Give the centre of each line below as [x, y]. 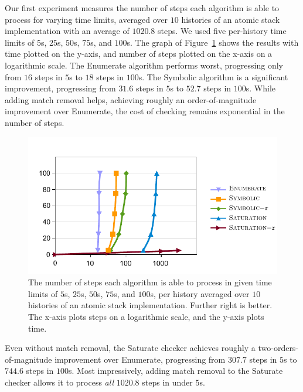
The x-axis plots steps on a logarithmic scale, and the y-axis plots [146, 316]
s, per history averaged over [200, 293]
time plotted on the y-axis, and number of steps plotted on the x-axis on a [139, 54]
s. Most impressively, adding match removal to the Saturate [176, 371]
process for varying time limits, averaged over [86, 19]
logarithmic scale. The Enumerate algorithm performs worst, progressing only [144, 65]
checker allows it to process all [59, 382]
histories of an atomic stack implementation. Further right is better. [150, 305]
